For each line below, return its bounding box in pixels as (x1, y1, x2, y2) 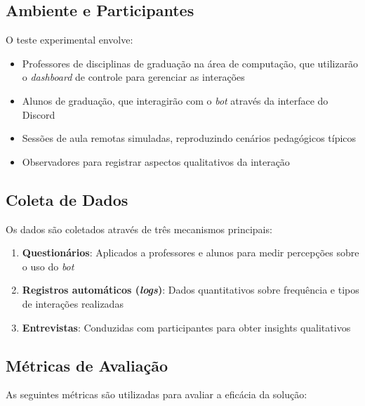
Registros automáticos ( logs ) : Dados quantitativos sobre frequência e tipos (22, 282, 359, 297)
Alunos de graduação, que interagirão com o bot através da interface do (22, 93, 328, 107)
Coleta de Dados (6, 188, 128, 210)
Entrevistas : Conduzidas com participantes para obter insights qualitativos (22, 320, 351, 334)
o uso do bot (22, 258, 74, 273)
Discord (22, 107, 55, 122)
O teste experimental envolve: (6, 32, 133, 47)
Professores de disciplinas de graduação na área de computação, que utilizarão (22, 55, 359, 70)
